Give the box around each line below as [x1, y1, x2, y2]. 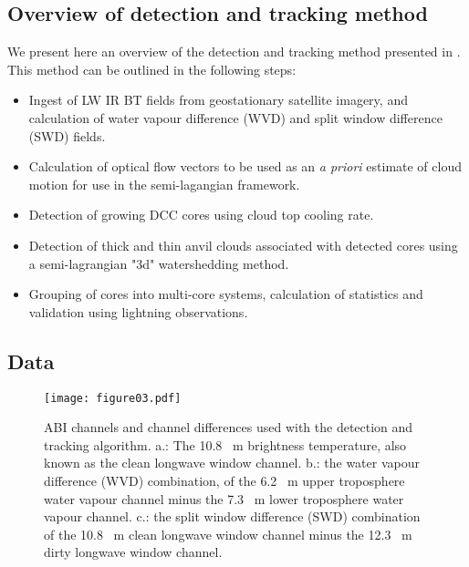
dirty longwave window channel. [44, 542, 223, 562]
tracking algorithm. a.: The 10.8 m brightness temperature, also [44, 435, 407, 454]
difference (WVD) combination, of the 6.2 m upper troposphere [44, 470, 405, 490]
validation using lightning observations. [28, 302, 248, 321]
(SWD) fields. [28, 126, 106, 145]
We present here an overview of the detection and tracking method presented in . [7, 42, 461, 61]
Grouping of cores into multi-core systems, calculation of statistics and [28, 284, 423, 304]
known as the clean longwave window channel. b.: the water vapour [44, 453, 420, 472]
